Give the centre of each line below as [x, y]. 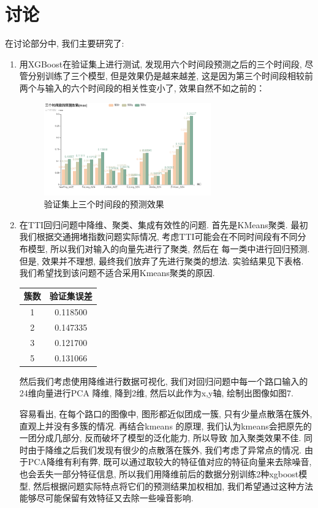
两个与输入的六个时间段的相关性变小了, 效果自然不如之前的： [142, 87]
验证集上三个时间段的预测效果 [104, 204]
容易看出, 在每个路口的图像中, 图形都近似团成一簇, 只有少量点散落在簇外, [166, 413]
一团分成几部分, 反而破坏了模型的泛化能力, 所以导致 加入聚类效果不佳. [160, 438]
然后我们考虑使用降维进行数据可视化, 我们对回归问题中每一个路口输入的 [164, 381]
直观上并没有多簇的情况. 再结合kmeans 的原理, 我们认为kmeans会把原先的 [165, 425]
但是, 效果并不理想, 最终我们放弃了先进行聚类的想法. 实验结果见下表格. [161, 260]
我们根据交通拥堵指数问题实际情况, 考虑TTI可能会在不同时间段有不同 [158, 237]
